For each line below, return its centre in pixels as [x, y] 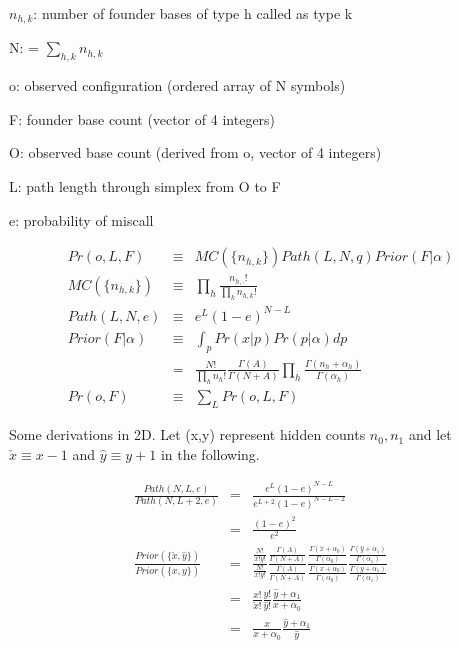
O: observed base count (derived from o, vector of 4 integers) [195, 152]
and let [430, 434]
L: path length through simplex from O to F [145, 186]
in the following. [210, 453]
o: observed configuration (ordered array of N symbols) [177, 85]
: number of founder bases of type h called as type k [193, 13]
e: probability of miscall [81, 219]
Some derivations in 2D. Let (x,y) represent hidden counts [187, 434]
